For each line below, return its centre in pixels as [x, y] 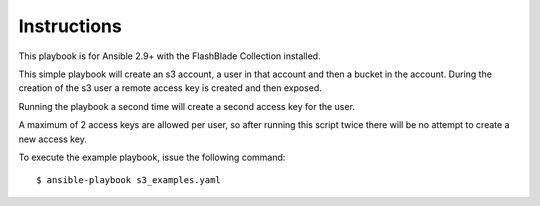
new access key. [52, 139]
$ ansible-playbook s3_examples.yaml [129, 180]
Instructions [70, 26]
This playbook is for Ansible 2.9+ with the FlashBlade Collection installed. [169, 56]
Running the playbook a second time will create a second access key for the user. [186, 106]
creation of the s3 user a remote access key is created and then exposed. [170, 88]
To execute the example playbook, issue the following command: [152, 157]
